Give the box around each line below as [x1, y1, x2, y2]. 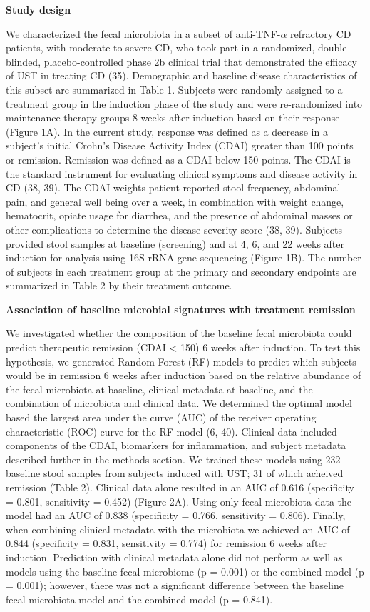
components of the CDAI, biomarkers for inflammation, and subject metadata [6, 438, 346, 453]
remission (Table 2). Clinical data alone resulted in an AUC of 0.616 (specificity [6, 480, 354, 494]
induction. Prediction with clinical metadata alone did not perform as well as [6, 549, 343, 564]
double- [317, 40, 351, 55]
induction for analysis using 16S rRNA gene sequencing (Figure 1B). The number [6, 250, 361, 265]
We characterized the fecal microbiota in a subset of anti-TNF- [6, 26, 281, 41]
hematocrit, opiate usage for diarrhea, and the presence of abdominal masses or [6, 208, 353, 223]
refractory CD [290, 26, 351, 41]
